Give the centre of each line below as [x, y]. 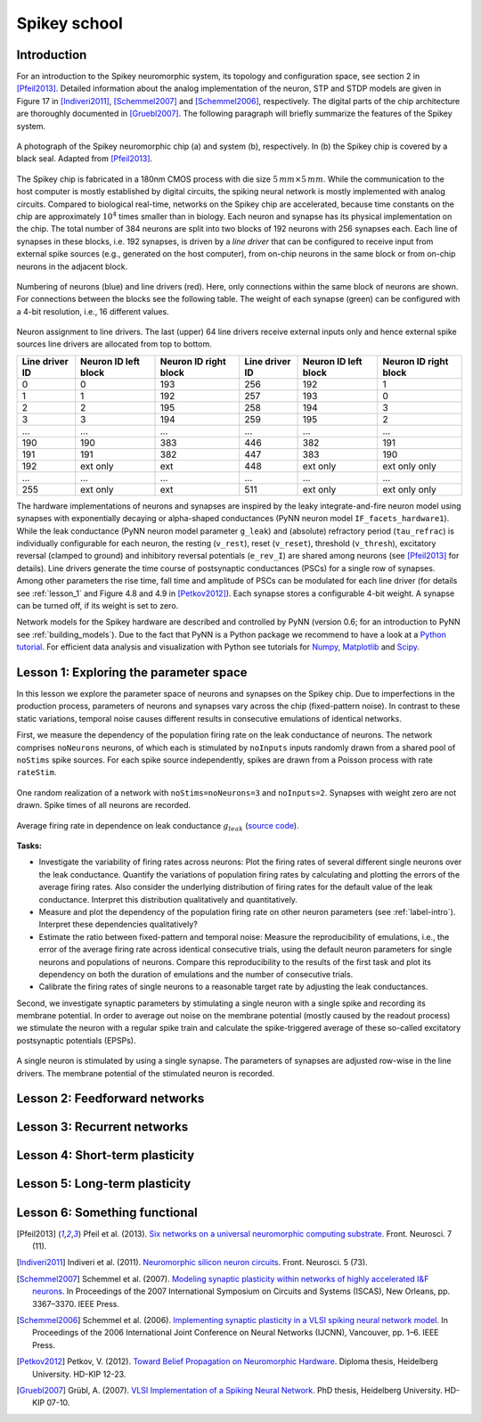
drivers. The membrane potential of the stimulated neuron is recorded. [146, 1073]
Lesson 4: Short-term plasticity [106, 1155]
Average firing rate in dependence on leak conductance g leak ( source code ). [158, 826]
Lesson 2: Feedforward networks [110, 1099]
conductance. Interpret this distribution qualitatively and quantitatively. [168, 899]
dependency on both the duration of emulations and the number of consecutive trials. [196, 974]
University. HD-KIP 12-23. [79, 1374]
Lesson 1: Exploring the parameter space [132, 672]
